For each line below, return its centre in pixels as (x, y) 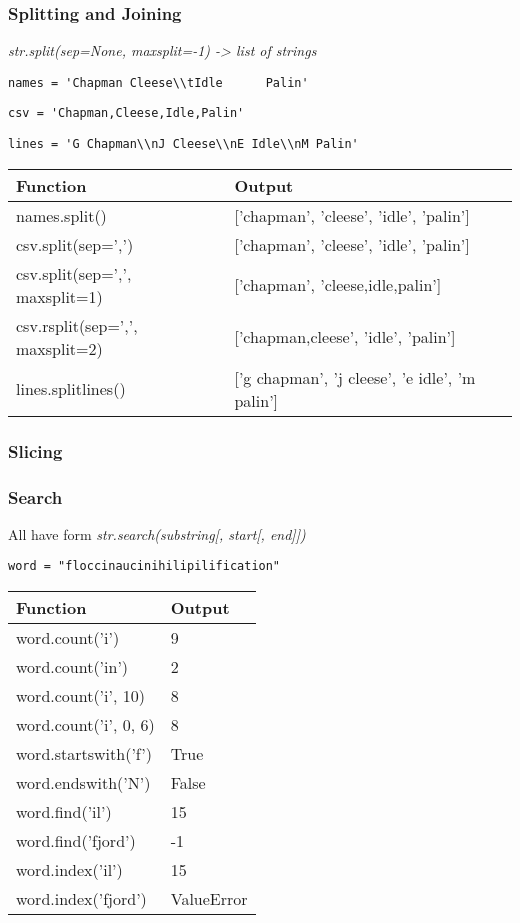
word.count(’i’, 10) (80, 696)
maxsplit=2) (59, 348)
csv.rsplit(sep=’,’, (77, 325)
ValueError (209, 899)
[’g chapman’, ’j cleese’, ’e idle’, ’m (355, 377)
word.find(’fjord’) (76, 841)
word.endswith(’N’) (83, 783)
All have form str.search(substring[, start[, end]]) (157, 533)
